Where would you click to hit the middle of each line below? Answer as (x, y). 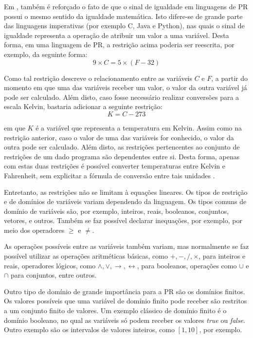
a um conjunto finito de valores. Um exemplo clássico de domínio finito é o (115, 310)
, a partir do (230, 78)
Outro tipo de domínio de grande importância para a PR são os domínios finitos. (125, 291)
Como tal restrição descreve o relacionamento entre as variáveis (98, 78)
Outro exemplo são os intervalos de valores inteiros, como (89, 329)
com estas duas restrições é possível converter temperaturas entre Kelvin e (115, 166)
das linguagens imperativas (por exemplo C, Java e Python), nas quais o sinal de (124, 26)
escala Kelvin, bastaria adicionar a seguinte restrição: (83, 106)
